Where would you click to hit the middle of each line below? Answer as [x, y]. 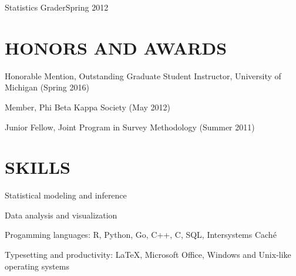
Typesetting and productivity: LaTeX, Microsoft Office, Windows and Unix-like [148, 254]
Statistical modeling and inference [66, 195]
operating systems [37, 266]
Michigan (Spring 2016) [47, 87]
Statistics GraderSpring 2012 [57, 7]
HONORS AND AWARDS [116, 47]
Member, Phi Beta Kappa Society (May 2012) [88, 107]
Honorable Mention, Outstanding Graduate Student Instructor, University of [143, 75]
